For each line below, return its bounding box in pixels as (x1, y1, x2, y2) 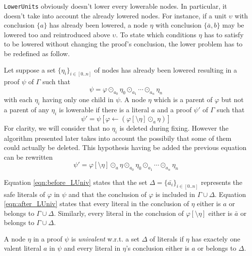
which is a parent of (154, 94, 213, 105)
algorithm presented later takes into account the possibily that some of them (4, 133, 232, 143)
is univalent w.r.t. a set (71, 233, 140, 243)
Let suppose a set (4, 64, 56, 75)
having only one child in (42, 94, 114, 105)
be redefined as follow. (4, 48, 70, 59)
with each (4, 94, 32, 105)
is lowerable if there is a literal (59, 105, 149, 115)
